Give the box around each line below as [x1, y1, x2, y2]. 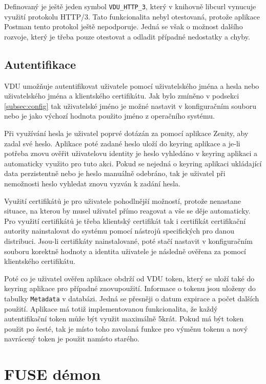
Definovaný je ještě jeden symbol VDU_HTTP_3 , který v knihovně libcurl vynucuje [4, 1, 256, 11]
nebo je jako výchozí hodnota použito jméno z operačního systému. [4, 110, 215, 121]
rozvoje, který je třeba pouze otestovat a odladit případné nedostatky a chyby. [4, 31, 250, 42]
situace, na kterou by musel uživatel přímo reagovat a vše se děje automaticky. [4, 205, 251, 216]
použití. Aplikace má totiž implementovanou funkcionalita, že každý [4, 303, 218, 314]
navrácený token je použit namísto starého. [4, 333, 139, 344]
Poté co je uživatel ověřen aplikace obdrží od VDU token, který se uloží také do [4, 273, 255, 283]
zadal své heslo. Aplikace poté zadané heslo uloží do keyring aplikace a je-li [4, 138, 240, 148]
